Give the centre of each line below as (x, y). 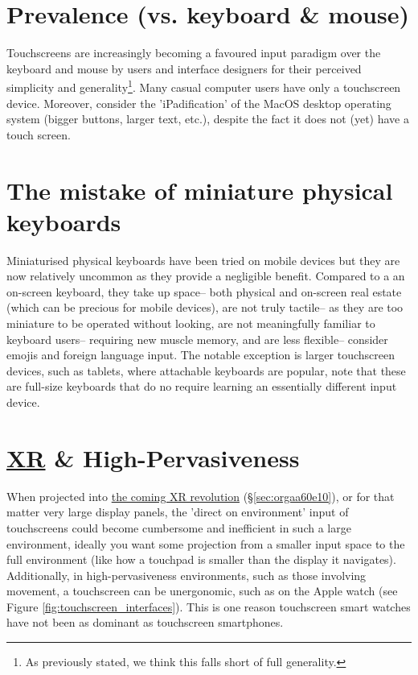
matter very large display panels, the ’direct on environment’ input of (178, 512)
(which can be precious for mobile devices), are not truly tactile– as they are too (205, 307)
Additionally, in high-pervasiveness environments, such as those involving (186, 575)
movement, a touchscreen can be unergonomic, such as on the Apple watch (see (202, 591)
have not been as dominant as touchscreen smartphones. (145, 622)
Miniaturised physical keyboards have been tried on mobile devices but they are (203, 260)
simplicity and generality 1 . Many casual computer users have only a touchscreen (204, 86)
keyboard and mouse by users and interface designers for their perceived (184, 68)
